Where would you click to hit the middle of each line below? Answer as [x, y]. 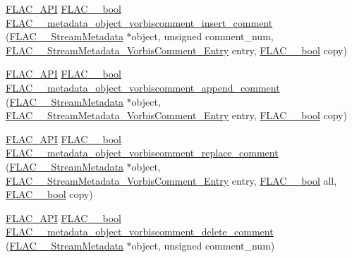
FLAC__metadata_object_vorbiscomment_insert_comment [139, 22]
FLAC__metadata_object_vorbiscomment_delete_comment [140, 232]
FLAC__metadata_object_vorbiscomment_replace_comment [142, 153]
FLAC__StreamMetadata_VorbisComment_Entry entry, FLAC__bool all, [171, 180]
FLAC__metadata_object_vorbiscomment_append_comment [143, 87]
